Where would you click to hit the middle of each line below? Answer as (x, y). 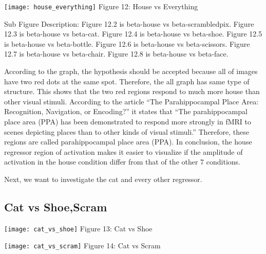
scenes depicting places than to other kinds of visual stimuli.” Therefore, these (127, 131)
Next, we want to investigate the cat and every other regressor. (103, 179)
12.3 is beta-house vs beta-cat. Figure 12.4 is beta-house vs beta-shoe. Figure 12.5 (133, 34)
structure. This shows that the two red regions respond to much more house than (132, 91)
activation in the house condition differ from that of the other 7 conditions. (122, 162)
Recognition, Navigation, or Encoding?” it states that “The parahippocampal (126, 111)
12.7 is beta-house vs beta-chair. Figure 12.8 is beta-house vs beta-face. (116, 54)
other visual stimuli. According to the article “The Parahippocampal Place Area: (131, 101)
